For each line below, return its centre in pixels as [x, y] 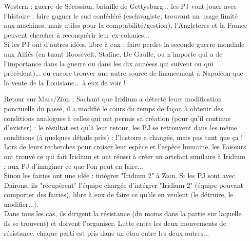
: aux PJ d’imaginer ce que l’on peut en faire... [74, 166]
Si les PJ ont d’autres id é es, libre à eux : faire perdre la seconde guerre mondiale [124, 44]
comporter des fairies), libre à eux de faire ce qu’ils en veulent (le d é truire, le [119, 194]
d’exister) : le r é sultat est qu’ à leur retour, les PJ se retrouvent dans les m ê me [121, 128]
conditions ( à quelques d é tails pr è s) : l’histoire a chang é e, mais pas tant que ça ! [124, 137]
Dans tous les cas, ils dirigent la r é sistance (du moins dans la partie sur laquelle [123, 213]
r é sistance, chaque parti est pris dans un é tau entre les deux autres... [106, 232]
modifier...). [21, 204]
